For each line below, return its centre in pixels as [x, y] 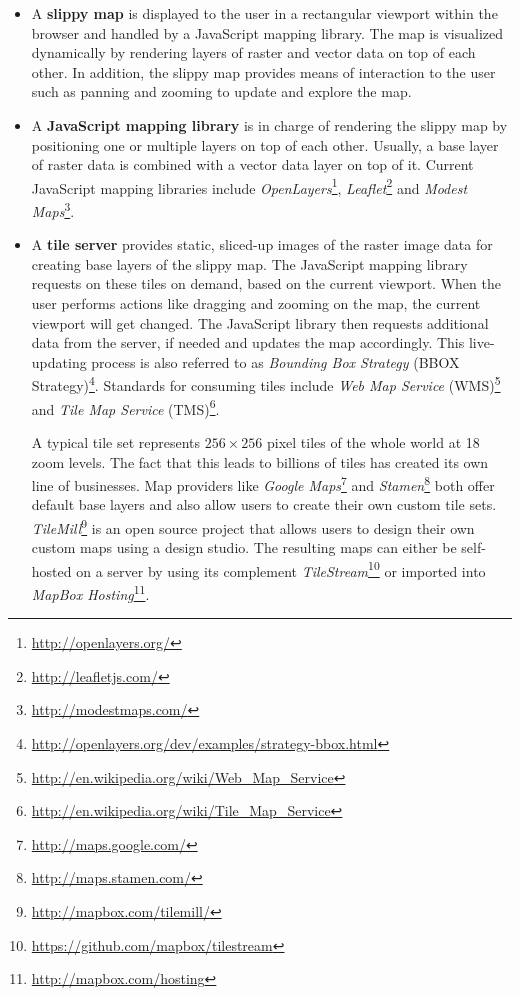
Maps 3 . [53, 209]
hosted [51, 570]
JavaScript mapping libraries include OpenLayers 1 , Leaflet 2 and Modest [249, 186]
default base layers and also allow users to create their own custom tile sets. [264, 504]
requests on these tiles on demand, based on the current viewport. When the [266, 283]
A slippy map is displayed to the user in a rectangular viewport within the [264, 13]
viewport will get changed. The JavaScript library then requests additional [260, 322]
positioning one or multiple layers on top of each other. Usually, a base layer [265, 144]
